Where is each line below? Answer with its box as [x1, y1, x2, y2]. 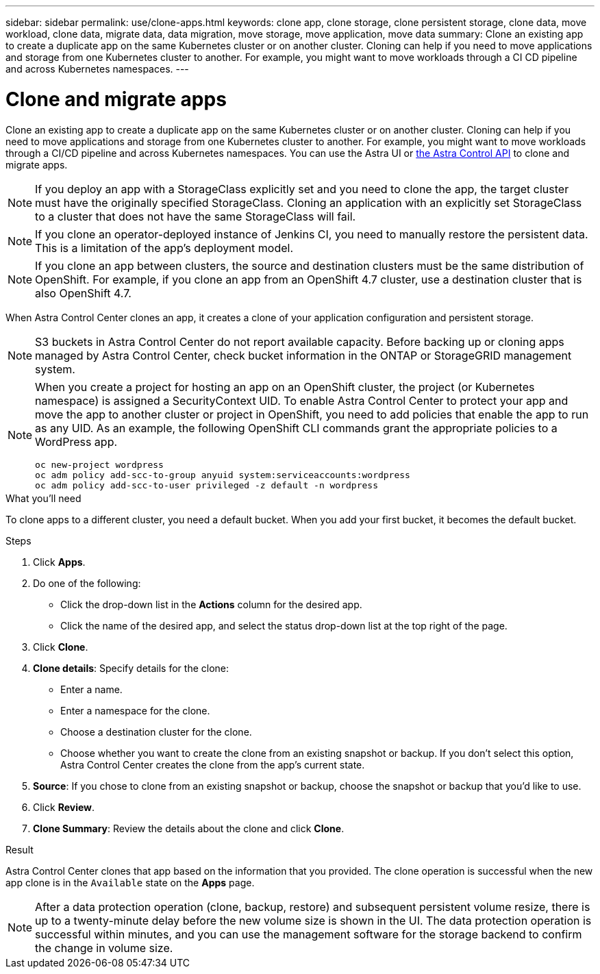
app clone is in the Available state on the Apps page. [5, 876, 255, 888]
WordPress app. [35, 434, 118, 449]
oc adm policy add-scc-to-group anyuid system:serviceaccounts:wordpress [35, 469, 410, 480]
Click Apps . [33, 555, 86, 568]
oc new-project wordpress [35, 459, 164, 470]
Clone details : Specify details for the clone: [33, 662, 229, 674]
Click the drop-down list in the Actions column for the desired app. [60, 598, 362, 610]
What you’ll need [5, 492, 82, 504]
